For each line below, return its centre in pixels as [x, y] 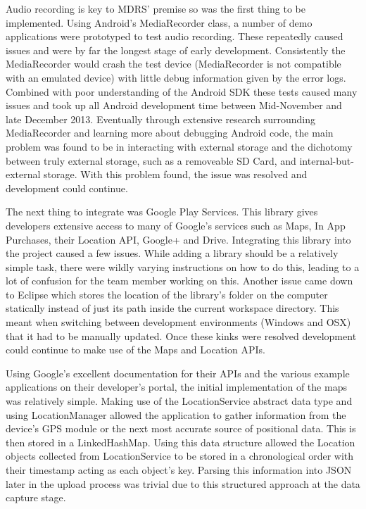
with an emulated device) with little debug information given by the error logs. [176, 77]
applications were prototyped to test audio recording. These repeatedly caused [175, 36]
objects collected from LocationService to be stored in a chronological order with [180, 456]
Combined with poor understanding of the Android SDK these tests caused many [182, 91]
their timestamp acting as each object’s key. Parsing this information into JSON [179, 470]
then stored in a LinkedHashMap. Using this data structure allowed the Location [181, 442]
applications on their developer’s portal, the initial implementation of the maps [176, 387]
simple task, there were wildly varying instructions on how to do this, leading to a [183, 266]
